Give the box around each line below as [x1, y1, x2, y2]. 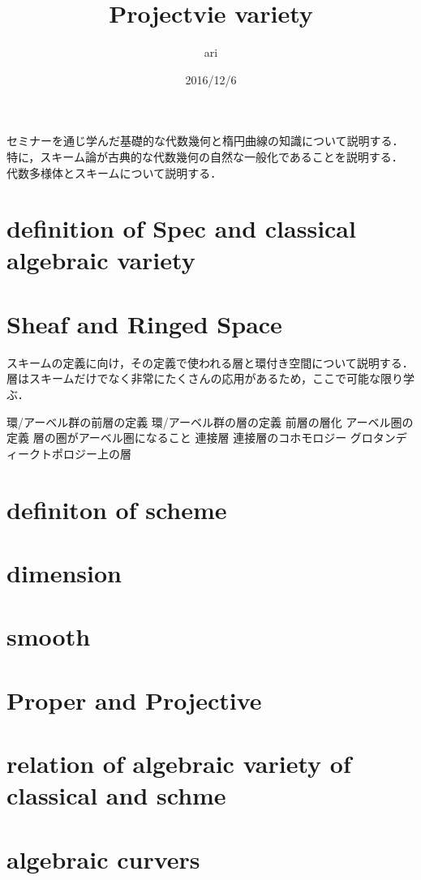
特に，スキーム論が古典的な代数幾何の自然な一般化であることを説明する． [6, 148, 403, 165]
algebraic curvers [6, 842, 200, 875]
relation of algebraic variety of [6, 747, 351, 780]
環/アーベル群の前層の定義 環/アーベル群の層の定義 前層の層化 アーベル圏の [6, 413, 414, 430]
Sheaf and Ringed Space [6, 307, 282, 340]
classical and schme [6, 779, 226, 812]
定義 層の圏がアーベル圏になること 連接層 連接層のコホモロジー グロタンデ [6, 429, 407, 446]
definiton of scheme [6, 492, 227, 526]
